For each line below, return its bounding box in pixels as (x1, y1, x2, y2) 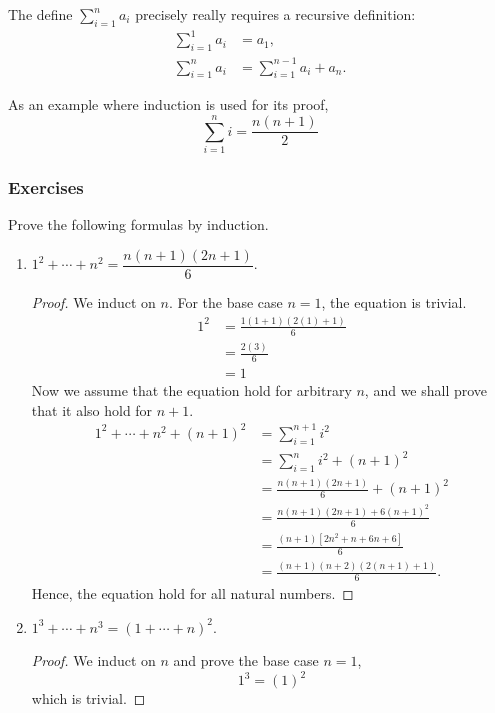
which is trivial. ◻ (31, 688, 146, 709)
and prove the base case (173, 650, 319, 671)
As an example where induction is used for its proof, (8, 94, 329, 115)
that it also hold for (31, 399, 153, 420)
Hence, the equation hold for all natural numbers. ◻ (31, 583, 354, 604)
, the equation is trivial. (321, 292, 467, 313)
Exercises (8, 175, 84, 200)
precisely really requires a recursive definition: (135, 4, 416, 24)
